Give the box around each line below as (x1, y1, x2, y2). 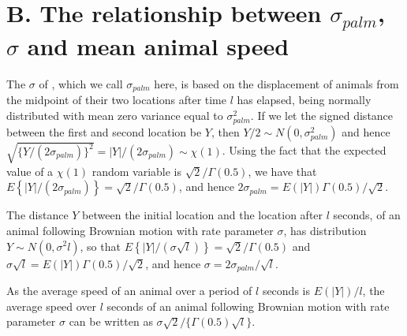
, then (211, 124, 240, 140)
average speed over (6, 297, 97, 314)
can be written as (69, 313, 153, 330)
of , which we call (39, 76, 123, 92)
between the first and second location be (6, 124, 202, 140)
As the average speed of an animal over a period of (6, 282, 252, 299)
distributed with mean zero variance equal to (6, 107, 223, 124)
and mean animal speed (27, 30, 289, 62)
